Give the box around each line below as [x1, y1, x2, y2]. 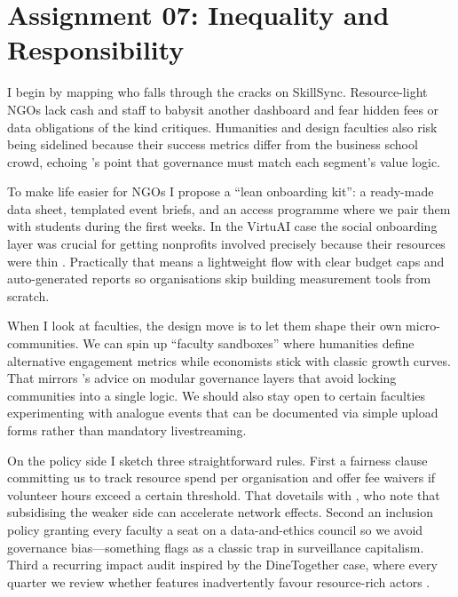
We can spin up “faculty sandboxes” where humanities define [83, 334, 415, 353]
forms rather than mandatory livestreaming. [7, 421, 247, 439]
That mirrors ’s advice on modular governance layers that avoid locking [7, 369, 397, 387]
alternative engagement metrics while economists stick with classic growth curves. [7, 351, 451, 370]
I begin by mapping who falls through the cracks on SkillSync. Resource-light [7, 83, 428, 101]
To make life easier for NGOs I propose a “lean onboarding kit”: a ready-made [7, 182, 434, 201]
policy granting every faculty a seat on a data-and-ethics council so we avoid [7, 520, 423, 538]
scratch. [7, 286, 50, 305]
